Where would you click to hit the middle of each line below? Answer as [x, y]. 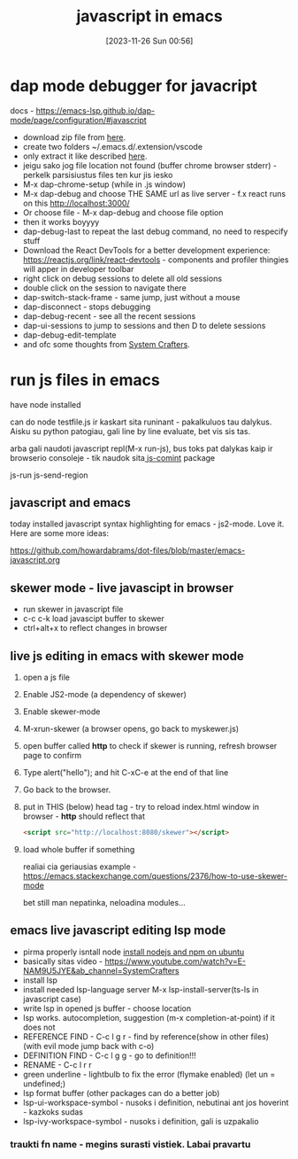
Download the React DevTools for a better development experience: [146, 250]
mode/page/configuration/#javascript [78, 120]
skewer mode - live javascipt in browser [122, 588]
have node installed [46, 404]
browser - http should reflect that [84, 816]
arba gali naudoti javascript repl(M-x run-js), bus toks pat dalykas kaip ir [141, 448]
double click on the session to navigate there [104, 288]
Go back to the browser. [67, 790]
